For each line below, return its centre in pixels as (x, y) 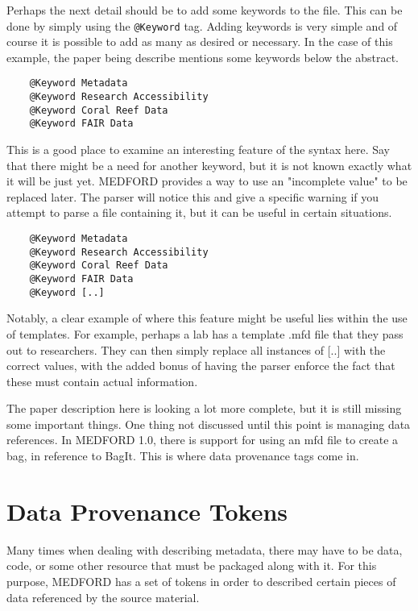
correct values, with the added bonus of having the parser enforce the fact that (201, 366)
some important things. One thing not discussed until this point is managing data (209, 424)
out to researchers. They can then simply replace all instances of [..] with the (196, 349)
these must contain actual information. (102, 381)
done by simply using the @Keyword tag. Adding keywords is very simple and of (202, 25)
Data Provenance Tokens (147, 511)
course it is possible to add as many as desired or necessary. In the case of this (200, 42)
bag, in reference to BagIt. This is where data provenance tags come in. (183, 456)
